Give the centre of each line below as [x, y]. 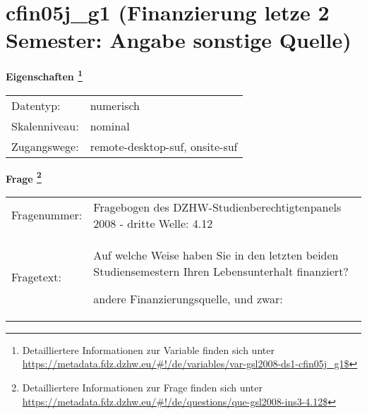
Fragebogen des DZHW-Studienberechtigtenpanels [217, 207]
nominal [110, 126]
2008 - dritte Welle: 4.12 [153, 223]
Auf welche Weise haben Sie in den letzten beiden [216, 255]
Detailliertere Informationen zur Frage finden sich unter [143, 387]
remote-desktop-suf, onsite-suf [164, 146]
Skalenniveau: [45, 126]
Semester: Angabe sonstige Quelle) [179, 40]
